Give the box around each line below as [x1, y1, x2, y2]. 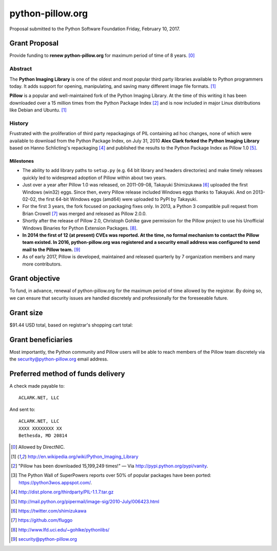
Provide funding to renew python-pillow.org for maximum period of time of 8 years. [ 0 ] [9, 52, 195, 59]
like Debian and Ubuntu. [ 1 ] [9, 107, 67, 113]
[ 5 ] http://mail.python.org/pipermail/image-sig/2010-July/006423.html [11, 498, 160, 504]
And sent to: [9, 406, 35, 412]
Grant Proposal [9, 39, 59, 48]
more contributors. [22, 261, 62, 267]
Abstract [9, 65, 32, 72]
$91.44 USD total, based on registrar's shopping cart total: [9, 321, 133, 328]
